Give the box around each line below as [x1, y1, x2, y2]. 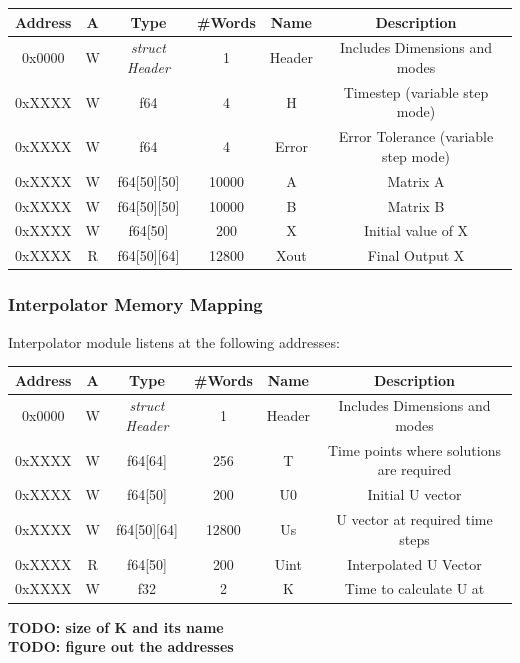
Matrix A [387, 170, 445, 191]
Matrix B [387, 195, 445, 216]
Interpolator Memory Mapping [8, 292, 263, 317]
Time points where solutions [328, 439, 501, 460]
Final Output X [367, 245, 465, 266]
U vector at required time [336, 509, 493, 530]
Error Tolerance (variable [338, 126, 494, 147]
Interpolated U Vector [347, 553, 482, 574]
